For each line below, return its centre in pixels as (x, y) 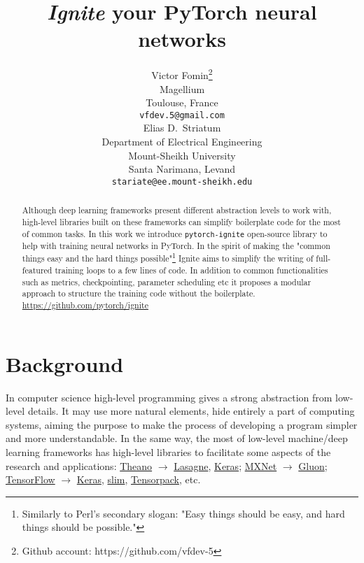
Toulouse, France (182, 102)
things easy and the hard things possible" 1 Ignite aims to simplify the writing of (168, 257)
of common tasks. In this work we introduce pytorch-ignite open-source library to (175, 233)
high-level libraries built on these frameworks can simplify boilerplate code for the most (181, 221)
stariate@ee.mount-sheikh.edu (182, 181)
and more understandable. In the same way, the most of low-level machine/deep (177, 438)
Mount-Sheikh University (182, 155)
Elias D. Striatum (182, 128)
